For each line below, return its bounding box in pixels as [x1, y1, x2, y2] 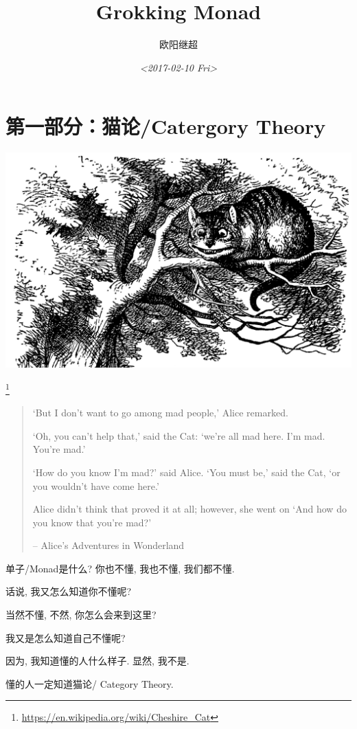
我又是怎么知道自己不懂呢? [5, 630, 126, 644]
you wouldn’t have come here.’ [32, 478, 159, 493]
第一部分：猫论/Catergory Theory [5, 112, 326, 140]
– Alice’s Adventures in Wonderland [32, 538, 185, 552]
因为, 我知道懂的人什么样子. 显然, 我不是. [5, 653, 189, 668]
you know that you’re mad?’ [32, 515, 152, 529]
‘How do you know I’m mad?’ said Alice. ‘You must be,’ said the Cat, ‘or [32, 464, 341, 479]
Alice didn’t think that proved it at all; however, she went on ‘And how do [32, 502, 347, 516]
